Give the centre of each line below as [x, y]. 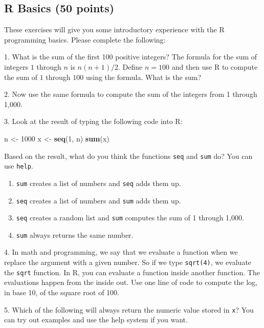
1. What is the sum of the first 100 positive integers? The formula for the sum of [131, 57]
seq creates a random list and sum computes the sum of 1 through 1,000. [130, 218]
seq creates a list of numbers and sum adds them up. [98, 200]
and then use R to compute [215, 66]
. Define [130, 66]
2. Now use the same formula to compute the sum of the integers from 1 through [131, 94]
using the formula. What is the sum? [144, 77]
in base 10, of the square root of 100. [62, 292]
